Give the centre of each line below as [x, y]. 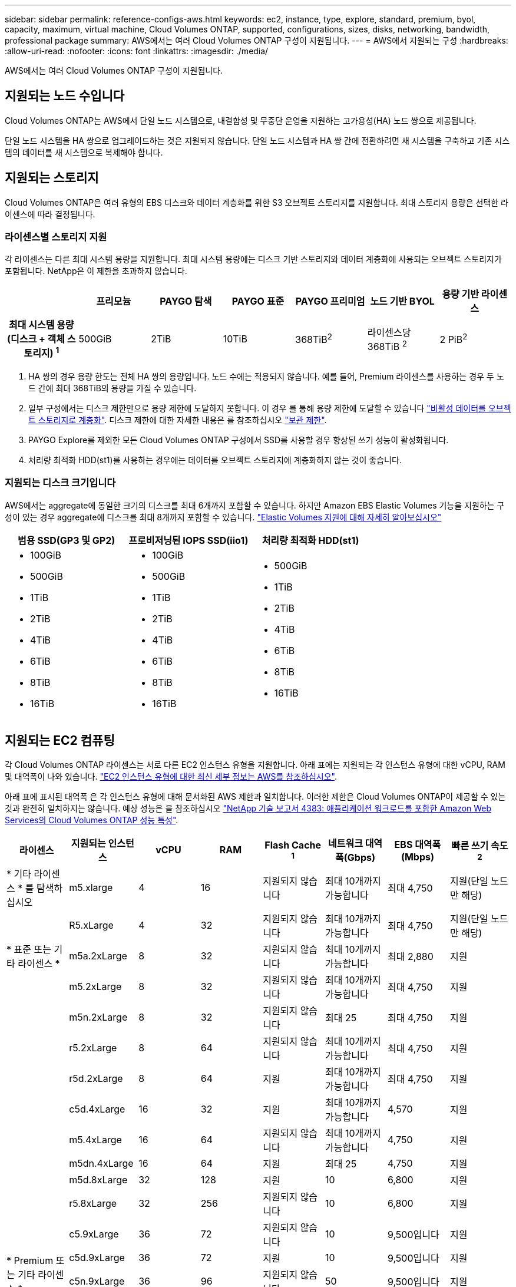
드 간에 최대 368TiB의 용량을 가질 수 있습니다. [113, 388]
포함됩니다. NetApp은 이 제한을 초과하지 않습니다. [96, 271]
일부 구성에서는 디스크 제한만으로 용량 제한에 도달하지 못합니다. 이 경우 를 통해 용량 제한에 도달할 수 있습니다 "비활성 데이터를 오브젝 [270, 408]
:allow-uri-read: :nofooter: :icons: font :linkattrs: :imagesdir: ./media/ [137, 51]
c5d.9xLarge [97, 1258]
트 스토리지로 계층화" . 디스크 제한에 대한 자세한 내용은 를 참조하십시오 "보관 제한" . [178, 420]
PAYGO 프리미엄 [330, 301]
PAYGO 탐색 [186, 301]
